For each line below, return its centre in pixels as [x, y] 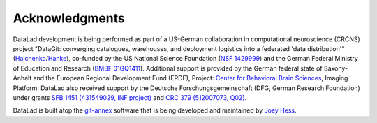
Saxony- [336, 68]
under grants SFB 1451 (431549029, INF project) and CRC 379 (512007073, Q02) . [130, 97]
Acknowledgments [69, 18]
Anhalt [22, 78]
